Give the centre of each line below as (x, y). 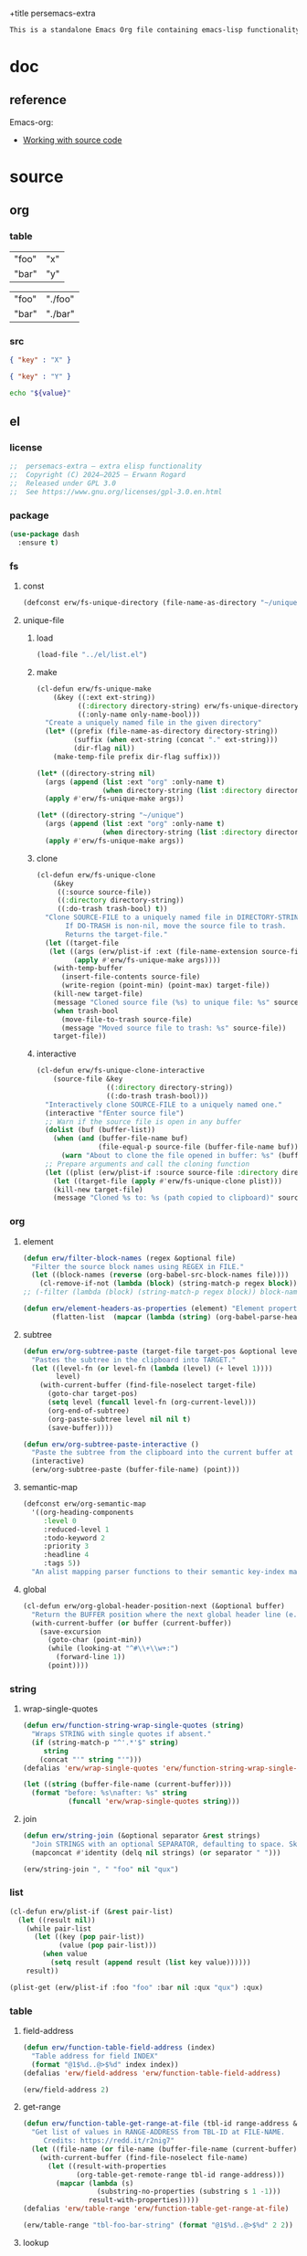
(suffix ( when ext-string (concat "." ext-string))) (176, 740)
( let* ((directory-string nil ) (96, 773)
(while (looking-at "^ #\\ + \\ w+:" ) (113, 1648)
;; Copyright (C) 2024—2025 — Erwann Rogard (97, 475)
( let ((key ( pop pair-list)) (89, 1937)
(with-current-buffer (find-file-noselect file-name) (144, 2157)
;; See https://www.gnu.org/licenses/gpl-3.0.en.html (116, 492)
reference (38, 100)
